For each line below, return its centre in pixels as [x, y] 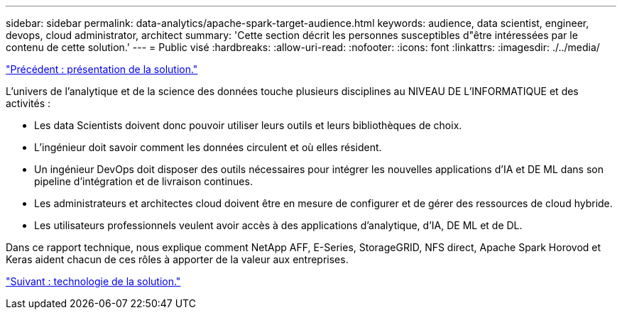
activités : [28, 103]
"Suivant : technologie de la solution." [93, 281]
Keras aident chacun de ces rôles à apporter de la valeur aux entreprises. [177, 259]
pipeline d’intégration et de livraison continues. [143, 181]
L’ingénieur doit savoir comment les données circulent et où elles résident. [208, 147]
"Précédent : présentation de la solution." [102, 69]
